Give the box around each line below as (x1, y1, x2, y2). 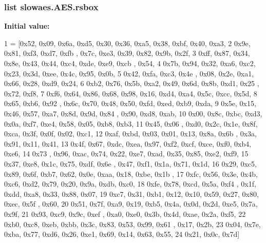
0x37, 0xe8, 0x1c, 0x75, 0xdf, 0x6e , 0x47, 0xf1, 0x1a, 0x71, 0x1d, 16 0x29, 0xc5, (4, 158, 257, 169)
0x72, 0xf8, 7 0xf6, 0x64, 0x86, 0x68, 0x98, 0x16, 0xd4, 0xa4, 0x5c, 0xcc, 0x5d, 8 (4, 88, 257, 98)
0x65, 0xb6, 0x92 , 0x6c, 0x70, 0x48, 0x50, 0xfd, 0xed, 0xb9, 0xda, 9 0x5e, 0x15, (4, 98, 256, 109)
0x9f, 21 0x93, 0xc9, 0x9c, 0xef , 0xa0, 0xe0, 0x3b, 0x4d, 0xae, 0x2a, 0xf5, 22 (4, 208, 246, 219)
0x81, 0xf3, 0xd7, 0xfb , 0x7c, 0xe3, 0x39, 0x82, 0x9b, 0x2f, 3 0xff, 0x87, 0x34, (4, 48, 250, 58)
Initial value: (4, 21, 50, 31)
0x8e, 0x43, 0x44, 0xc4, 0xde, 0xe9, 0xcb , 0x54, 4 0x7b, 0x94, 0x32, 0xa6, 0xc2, (4, 58, 256, 68)
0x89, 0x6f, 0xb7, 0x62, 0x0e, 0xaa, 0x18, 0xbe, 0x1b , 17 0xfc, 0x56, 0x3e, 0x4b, (4, 168, 258, 179)
